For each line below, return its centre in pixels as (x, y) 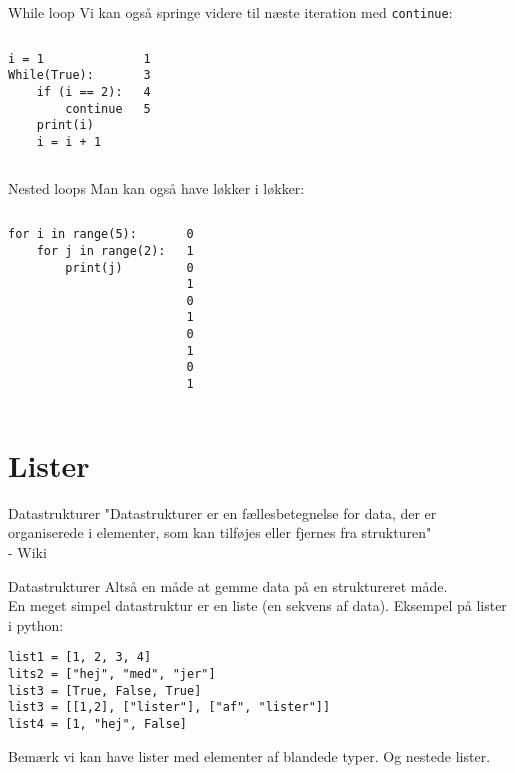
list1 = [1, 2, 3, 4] (80, 657)
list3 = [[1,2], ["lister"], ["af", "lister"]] (169, 707)
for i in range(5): (72, 234)
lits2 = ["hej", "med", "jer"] (112, 674)
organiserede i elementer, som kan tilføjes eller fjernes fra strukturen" (220, 532)
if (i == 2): (79, 91)
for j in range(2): (101, 250)
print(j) (94, 267)
